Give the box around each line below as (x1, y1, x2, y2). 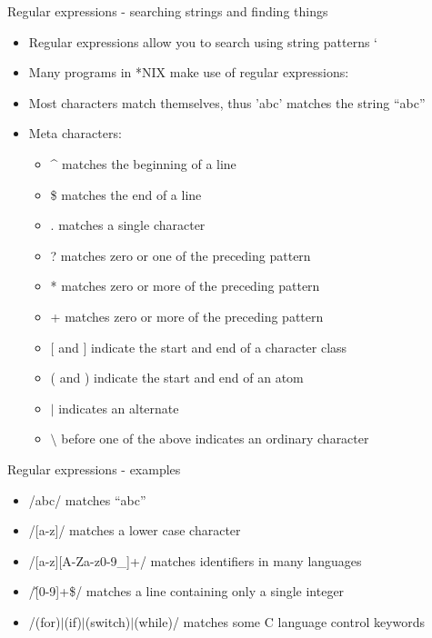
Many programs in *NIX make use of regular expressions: (28, 63, 349, 82)
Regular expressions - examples (7, 459, 181, 478)
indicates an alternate (58, 398, 179, 417)
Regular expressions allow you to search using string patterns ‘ (28, 32, 377, 51)
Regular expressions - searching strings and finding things (7, 2, 328, 20)
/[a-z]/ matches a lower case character (28, 521, 241, 540)
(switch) (85, 612, 131, 631)
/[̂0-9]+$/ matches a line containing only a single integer (28, 582, 345, 601)
